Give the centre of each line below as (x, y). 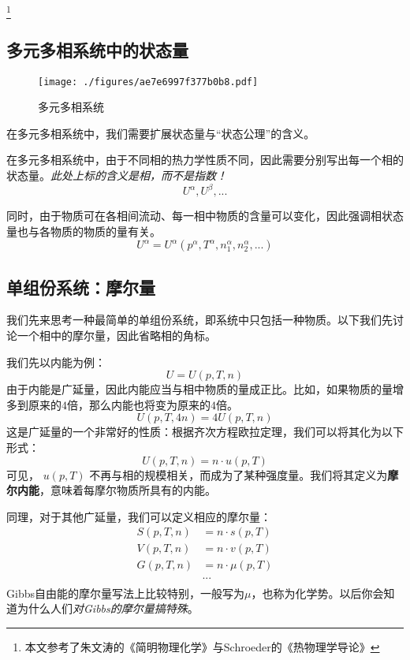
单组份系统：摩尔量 (81, 287)
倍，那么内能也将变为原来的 (139, 404)
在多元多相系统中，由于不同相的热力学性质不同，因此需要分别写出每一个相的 (205, 160)
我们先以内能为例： (56, 362)
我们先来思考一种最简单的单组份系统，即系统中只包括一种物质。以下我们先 (199, 320)
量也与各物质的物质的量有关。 (84, 231)
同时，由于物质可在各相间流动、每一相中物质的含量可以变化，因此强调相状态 (205, 216)
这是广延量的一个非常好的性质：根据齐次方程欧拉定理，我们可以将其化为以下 (205, 432)
